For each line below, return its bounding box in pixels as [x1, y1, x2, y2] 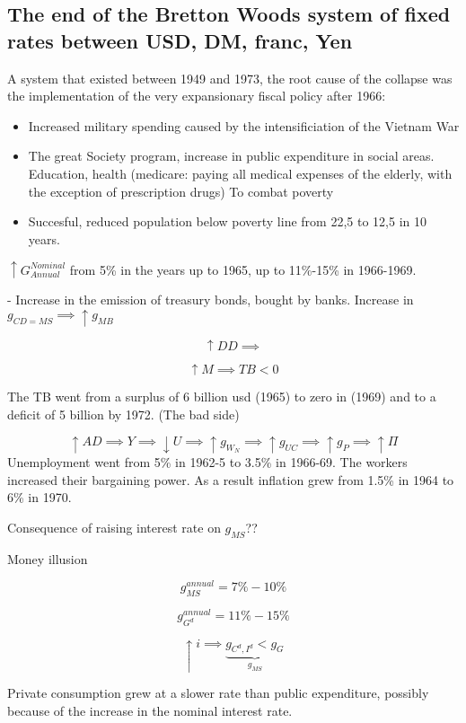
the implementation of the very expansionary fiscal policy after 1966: [7, 86, 386, 105]
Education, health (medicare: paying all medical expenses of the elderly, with [28, 163, 453, 182]
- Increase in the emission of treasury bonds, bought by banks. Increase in [7, 290, 414, 309]
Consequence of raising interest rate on [7, 518, 221, 537]
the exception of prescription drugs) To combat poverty [28, 181, 334, 200]
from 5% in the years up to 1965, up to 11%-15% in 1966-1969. [69, 260, 417, 278]
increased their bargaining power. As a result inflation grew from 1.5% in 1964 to [7, 470, 454, 489]
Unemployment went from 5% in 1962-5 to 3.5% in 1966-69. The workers [7, 453, 408, 472]
